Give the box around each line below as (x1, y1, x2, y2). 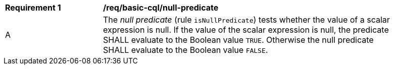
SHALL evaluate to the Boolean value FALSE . (103, 45, 268, 55)
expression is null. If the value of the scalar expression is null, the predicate (103, 25, 389, 35)
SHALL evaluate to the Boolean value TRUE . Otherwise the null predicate (103, 35, 374, 45)
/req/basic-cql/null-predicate (103, 3, 219, 13)
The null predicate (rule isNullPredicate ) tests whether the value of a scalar (103, 15, 390, 25)
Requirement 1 (5, 3, 61, 13)
